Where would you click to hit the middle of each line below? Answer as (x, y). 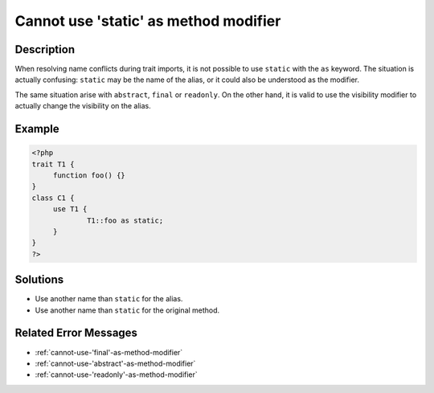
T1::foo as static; (125, 220)
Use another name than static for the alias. (109, 299)
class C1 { (53, 198)
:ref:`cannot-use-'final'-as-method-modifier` (109, 352)
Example (37, 129)
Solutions (39, 280)
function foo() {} (89, 176)
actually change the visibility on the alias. (83, 106)
